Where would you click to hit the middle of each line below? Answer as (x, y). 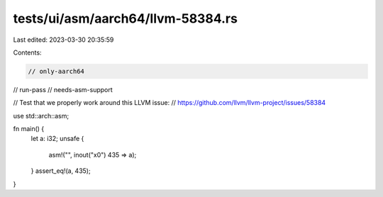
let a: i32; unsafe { (57, 139)
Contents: (27, 52)
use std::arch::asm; (41, 116)
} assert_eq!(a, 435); (61, 171)
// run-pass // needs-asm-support (63, 89)
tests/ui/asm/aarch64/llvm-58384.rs (125, 18)
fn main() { (29, 129)
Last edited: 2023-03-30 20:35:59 (63, 40)
